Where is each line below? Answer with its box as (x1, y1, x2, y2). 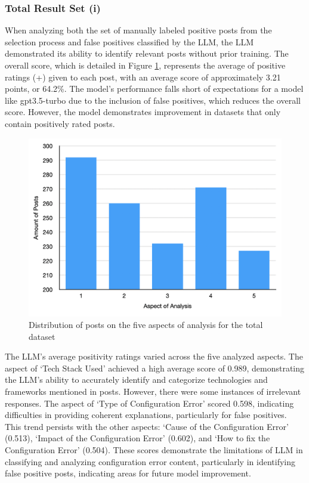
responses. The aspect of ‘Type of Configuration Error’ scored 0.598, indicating (5, 397, 294, 409)
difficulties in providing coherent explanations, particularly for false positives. (5, 408, 287, 421)
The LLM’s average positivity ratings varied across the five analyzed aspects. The (5, 350, 303, 363)
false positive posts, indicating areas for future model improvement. (5, 467, 251, 479)
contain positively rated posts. (5, 117, 115, 129)
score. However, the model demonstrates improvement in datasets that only (5, 106, 281, 118)
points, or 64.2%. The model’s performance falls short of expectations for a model (5, 82, 304, 95)
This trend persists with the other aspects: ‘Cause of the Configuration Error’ (5, 420, 289, 432)
